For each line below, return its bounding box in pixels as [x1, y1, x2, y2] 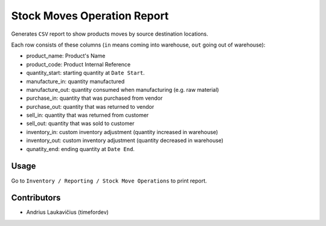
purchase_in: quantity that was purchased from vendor [26, 94, 163, 102]
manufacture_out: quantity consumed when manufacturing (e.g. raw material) [26, 86, 220, 93]
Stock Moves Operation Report [11, 9, 169, 22]
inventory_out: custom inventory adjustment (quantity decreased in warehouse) [26, 137, 223, 144]
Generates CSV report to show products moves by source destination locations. [11, 30, 208, 37]
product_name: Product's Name [26, 52, 106, 60]
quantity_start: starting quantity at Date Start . [26, 69, 145, 77]
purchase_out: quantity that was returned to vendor [26, 103, 155, 110]
